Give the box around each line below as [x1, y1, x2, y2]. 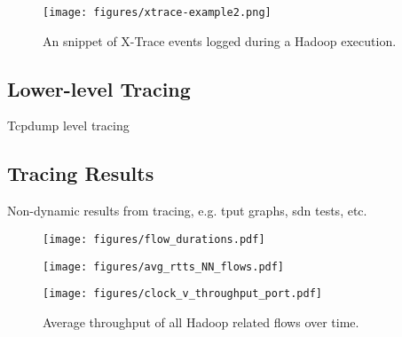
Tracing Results [7, 160, 154, 187]
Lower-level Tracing [7, 74, 191, 102]
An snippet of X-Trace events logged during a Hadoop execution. [43, 31, 397, 50]
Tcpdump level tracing [7, 116, 130, 135]
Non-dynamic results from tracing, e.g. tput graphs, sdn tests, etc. [7, 201, 367, 220]
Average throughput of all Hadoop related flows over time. [43, 312, 359, 331]
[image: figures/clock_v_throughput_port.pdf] [43, 287, 322, 301]
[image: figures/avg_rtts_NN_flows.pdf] [43, 260, 285, 273]
